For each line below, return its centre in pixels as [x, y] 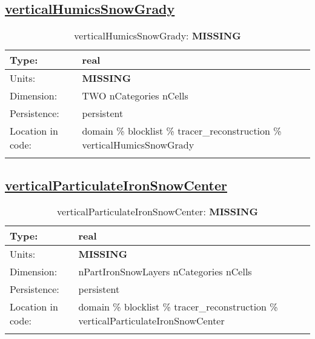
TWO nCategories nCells [135, 96]
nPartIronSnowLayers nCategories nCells [165, 272]
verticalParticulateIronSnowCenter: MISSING [157, 212]
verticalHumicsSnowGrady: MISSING [157, 36]
